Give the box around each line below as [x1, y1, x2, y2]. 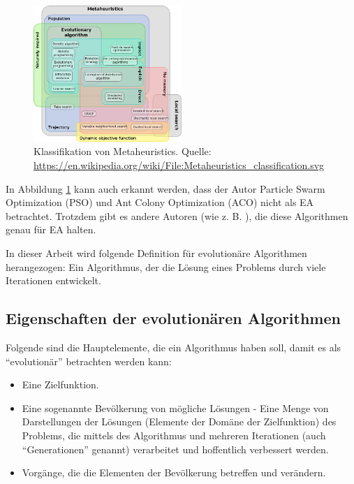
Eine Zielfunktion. [22, 377, 99, 392]
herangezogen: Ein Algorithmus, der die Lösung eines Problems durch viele [6, 259, 326, 274]
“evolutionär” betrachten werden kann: [6, 353, 172, 368]
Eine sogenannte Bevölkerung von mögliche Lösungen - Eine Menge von [22, 400, 329, 415]
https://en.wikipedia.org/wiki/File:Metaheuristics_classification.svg [34, 158, 325, 173]
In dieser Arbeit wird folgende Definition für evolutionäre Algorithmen [6, 245, 307, 260]
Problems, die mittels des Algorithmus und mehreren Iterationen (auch [22, 427, 326, 442]
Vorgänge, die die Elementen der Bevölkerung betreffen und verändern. [22, 465, 326, 480]
